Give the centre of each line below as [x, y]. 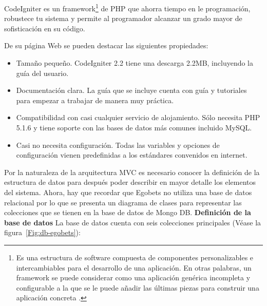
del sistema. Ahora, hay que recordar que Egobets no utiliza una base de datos [128, 192]
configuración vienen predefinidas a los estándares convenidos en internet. [132, 155]
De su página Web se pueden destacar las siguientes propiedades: [106, 45]
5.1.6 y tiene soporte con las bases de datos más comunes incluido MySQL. [134, 127]
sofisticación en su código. [45, 28]
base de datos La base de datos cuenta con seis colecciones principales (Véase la [133, 222]
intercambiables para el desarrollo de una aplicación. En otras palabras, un [134, 267]
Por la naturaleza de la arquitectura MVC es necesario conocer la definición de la [132, 172]
